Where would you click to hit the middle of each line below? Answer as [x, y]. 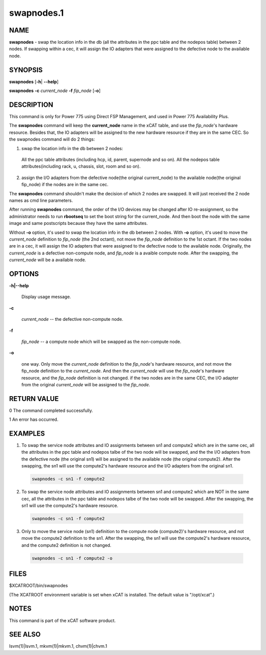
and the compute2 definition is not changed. [66, 545]
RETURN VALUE [34, 399]
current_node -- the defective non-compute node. [72, 319]
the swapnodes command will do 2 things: [52, 139]
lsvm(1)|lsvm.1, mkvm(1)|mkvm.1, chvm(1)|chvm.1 [58, 646]
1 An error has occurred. [34, 420]
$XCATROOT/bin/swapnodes [39, 586]
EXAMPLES [27, 434]
